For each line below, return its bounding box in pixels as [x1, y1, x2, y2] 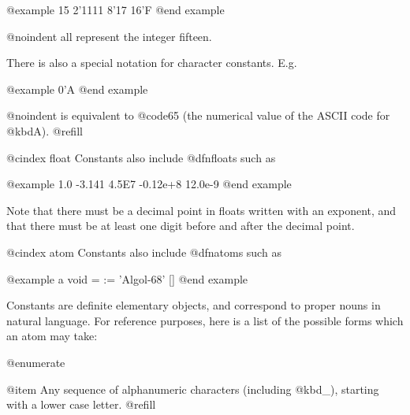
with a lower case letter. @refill [6, 396, 156, 413]
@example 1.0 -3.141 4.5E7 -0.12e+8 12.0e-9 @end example [6, 176, 292, 192]
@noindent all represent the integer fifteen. [6, 28, 212, 44]
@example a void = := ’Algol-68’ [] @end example [6, 270, 248, 287]
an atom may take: [6, 328, 98, 344]
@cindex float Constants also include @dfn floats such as [6, 149, 276, 165]
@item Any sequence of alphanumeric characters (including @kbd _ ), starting [6, 380, 379, 397]
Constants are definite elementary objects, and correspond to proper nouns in [6, 297, 381, 313]
